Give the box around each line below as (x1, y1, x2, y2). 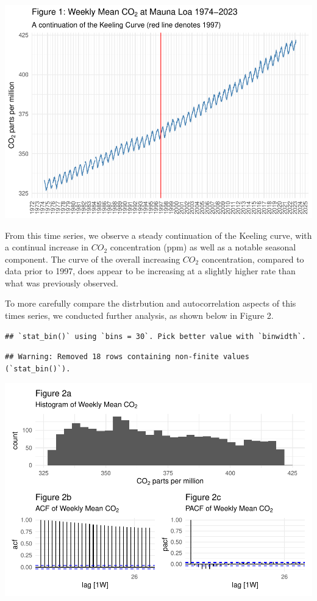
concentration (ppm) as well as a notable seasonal (110, 241, 296, 253)
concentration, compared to (201, 252, 304, 265)
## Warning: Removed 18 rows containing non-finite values (5, 352, 249, 362)
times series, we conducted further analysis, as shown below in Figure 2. (5, 309, 274, 322)
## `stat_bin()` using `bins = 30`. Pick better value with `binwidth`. (5, 332, 306, 341)
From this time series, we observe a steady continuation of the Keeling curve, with (5, 228, 312, 241)
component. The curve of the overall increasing (5, 252, 180, 265)
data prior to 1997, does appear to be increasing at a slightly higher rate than (5, 264, 296, 277)
